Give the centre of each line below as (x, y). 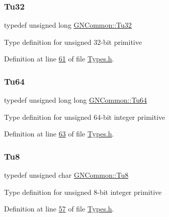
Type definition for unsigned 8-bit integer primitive (83, 192)
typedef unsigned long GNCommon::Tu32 (68, 25)
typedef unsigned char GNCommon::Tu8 (66, 175)
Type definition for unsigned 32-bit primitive (73, 42)
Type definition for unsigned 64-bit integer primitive (85, 117)
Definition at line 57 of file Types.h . (59, 209)
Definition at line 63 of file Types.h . (59, 134)
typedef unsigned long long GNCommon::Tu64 (76, 100)
